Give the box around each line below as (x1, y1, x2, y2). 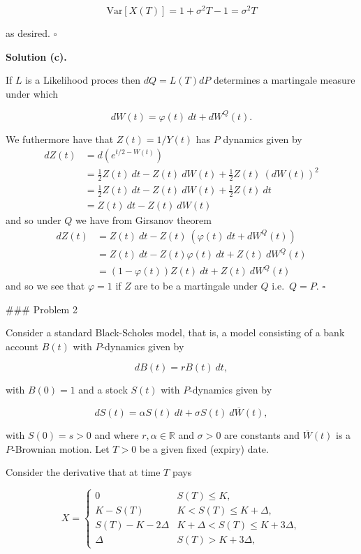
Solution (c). (6, 49, 67, 63)
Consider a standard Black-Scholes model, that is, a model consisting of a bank (6, 325, 345, 340)
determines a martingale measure (213, 73, 355, 87)
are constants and (224, 428, 300, 442)
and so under (6, 213, 61, 227)
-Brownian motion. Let (12, 441, 110, 456)
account (6, 338, 39, 353)
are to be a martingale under (134, 278, 258, 293)
